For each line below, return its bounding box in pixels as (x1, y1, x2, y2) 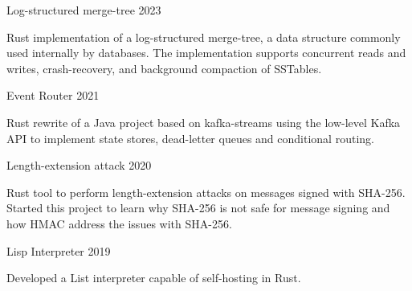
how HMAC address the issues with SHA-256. (6, 215, 232, 232)
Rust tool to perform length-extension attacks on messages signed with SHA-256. (6, 183, 406, 200)
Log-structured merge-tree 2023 (6, 2, 161, 18)
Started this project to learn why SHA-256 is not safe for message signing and (6, 199, 390, 216)
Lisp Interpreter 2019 (6, 242, 111, 259)
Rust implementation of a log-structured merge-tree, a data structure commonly (6, 28, 401, 45)
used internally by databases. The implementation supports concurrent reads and (6, 44, 406, 61)
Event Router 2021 (6, 87, 100, 104)
